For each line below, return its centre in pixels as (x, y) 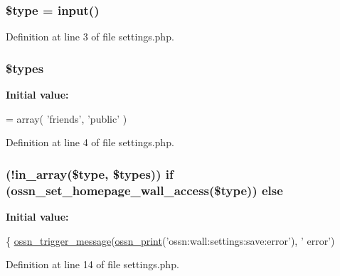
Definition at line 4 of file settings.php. (90, 142)
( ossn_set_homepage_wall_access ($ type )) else (144, 190)
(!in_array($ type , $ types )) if (90, 173)
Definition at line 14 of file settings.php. (92, 264)
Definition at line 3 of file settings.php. (90, 37)
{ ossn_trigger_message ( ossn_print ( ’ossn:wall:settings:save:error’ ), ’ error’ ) (170, 240)
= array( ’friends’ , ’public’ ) (67, 118)
